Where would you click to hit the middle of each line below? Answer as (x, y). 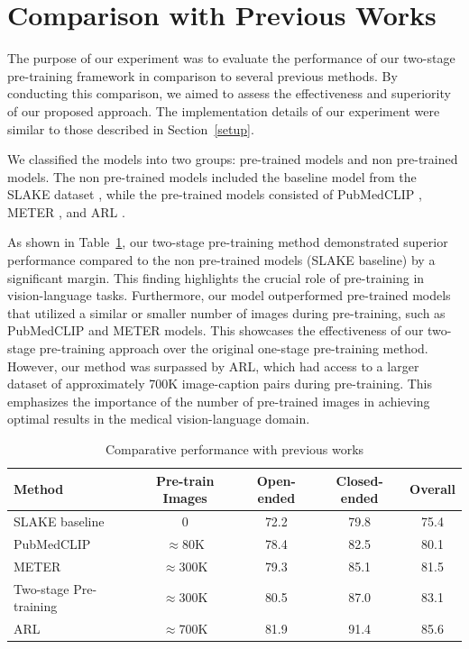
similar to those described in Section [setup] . (131, 128)
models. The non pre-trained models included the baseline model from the (212, 176)
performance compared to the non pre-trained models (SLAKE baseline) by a (221, 260)
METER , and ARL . (66, 211)
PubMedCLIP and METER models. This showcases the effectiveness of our (216, 330)
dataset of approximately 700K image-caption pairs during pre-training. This (220, 384)
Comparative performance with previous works (234, 449)
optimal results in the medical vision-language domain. (159, 419)
